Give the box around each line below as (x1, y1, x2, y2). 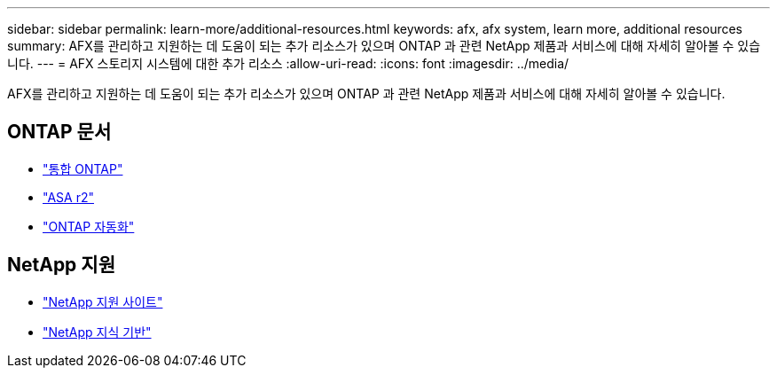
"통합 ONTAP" (43, 160, 123, 176)
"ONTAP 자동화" (43, 218, 135, 234)
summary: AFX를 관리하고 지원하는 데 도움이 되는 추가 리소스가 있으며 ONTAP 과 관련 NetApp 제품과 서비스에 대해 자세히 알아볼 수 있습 (7, 38, 761, 53)
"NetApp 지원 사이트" (43, 293, 163, 309)
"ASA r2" (43, 189, 94, 205)
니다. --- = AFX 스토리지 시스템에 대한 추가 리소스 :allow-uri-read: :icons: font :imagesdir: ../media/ (7, 56, 569, 71)
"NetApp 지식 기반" (43, 324, 152, 340)
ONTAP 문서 (7, 121, 112, 144)
